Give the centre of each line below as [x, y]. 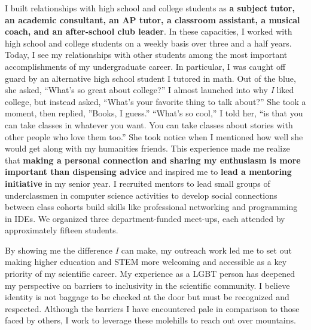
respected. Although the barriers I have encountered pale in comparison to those [152, 308]
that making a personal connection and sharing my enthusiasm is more [153, 160]
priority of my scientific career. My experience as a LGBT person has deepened [150, 274]
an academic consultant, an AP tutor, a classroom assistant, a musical [153, 19]
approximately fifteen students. [62, 230]
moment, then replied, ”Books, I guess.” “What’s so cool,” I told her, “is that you [154, 113]
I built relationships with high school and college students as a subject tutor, [150, 8]
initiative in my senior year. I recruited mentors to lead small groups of [138, 183]
